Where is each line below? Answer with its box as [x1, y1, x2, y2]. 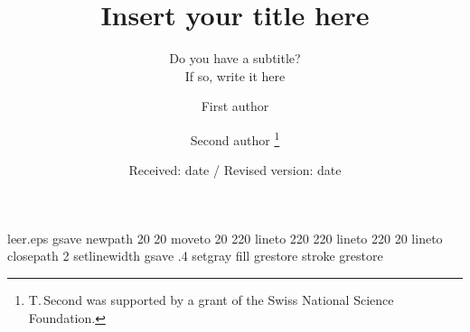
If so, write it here [184, 66, 286, 85]
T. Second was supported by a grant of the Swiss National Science [28, 290, 394, 309]
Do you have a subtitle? [169, 49, 301, 68]
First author [201, 97, 269, 115]
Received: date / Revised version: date [128, 161, 342, 180]
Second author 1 [190, 127, 280, 149]
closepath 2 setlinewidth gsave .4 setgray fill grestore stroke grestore [7, 246, 383, 265]
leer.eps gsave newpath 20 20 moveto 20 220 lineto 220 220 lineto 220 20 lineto [7, 228, 443, 247]
